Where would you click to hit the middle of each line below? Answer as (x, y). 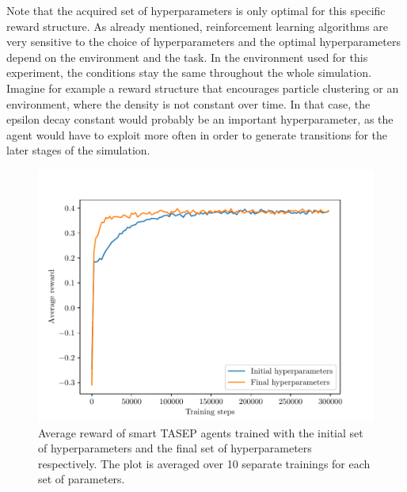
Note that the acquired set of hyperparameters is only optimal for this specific (196, 10)
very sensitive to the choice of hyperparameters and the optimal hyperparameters (203, 42)
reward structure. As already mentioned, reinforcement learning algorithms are (198, 26)
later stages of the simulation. (78, 150)
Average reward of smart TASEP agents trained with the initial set (201, 432)
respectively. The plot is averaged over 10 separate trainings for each (204, 463)
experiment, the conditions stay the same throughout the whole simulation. (189, 72)
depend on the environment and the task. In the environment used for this (187, 57)
